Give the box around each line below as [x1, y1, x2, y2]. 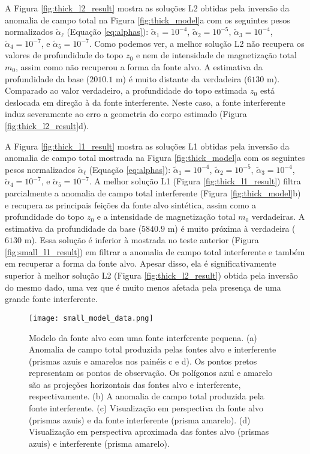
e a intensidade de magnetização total [97, 210, 236, 223]
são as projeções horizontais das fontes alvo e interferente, [29, 378, 241, 390]
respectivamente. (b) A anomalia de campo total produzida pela [29, 390, 264, 402]
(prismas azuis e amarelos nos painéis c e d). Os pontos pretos [29, 354, 257, 367]
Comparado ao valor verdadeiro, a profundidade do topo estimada [5, 84, 248, 97]
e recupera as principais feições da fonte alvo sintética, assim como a [5, 198, 256, 211]
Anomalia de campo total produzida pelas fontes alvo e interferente [29, 343, 276, 356]
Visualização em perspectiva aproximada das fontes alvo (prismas [29, 425, 269, 438]
